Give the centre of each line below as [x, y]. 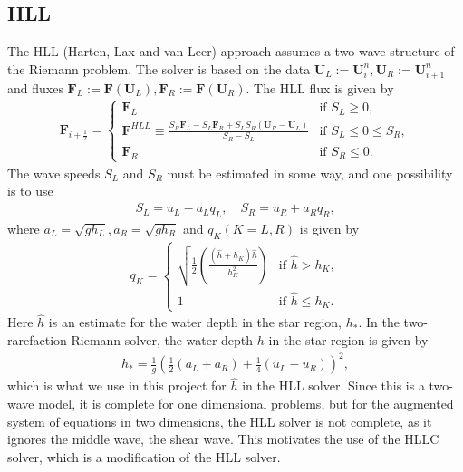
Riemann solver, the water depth [162, 340]
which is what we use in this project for [117, 385]
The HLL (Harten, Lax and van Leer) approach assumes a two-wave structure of [231, 51]
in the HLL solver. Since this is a [333, 385]
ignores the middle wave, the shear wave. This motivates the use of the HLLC [223, 439]
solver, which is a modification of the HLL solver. [144, 456]
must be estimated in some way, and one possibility [310, 173]
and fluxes [35, 87]
